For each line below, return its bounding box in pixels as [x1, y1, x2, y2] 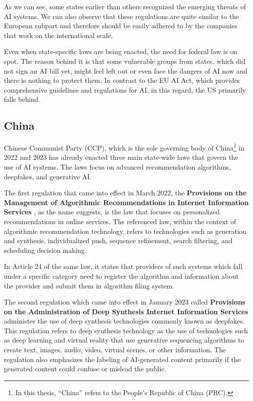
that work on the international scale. [4, 30, 113, 40]
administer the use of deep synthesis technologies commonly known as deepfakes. [4, 316, 245, 326]
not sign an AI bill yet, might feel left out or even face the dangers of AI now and [4, 65, 248, 76]
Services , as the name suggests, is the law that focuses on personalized [4, 207, 220, 217]
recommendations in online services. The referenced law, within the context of [4, 216, 236, 226]
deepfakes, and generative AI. [4, 171, 92, 181]
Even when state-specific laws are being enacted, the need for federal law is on [4, 46, 237, 57]
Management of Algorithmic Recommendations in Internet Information [4, 197, 249, 207]
